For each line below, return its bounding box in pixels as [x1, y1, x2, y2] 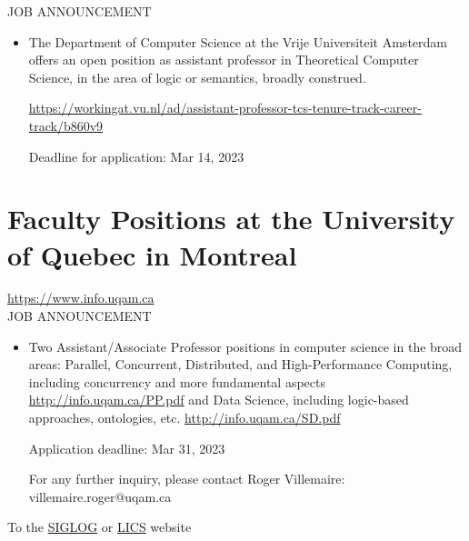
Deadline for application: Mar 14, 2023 [28, 146, 244, 165]
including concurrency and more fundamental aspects [28, 372, 325, 391]
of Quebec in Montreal [7, 235, 297, 273]
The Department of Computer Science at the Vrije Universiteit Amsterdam [28, 32, 447, 51]
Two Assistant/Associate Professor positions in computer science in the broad [28, 336, 463, 356]
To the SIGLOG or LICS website [7, 517, 192, 536]
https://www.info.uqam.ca [7, 288, 155, 307]
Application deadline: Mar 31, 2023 [28, 438, 225, 457]
